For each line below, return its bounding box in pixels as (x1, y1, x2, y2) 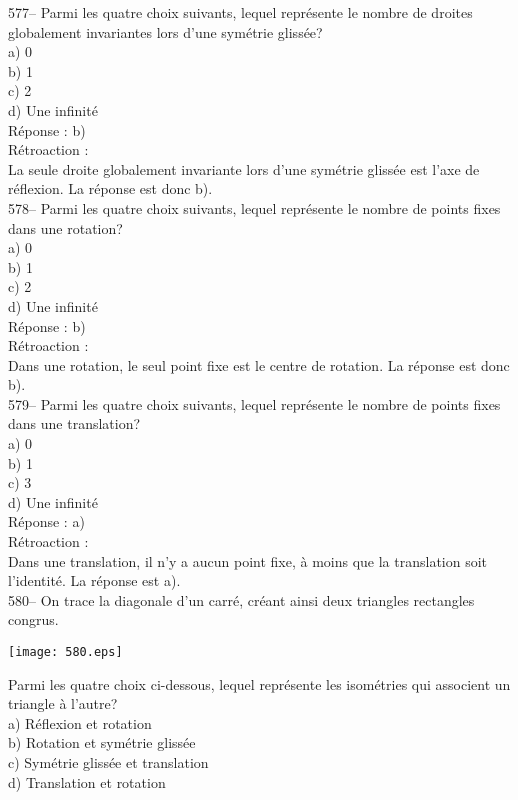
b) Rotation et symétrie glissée (8, 732, 196, 753)
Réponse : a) (8, 511, 85, 532)
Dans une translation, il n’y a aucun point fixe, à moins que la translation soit (8, 550, 488, 571)
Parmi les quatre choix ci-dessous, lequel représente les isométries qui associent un (8, 673, 511, 694)
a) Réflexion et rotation (8, 712, 152, 733)
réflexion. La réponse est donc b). (8, 178, 213, 199)
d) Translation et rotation (8, 771, 166, 792)
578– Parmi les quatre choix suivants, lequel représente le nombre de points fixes (8, 197, 501, 218)
